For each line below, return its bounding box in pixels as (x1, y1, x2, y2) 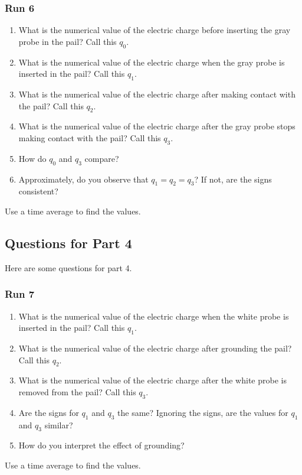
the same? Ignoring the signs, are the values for (117, 406, 288, 418)
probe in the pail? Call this (18, 35, 117, 47)
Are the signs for (18, 406, 79, 418)
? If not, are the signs (194, 173, 272, 185)
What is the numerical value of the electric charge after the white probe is (18, 374, 287, 386)
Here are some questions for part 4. (5, 261, 132, 274)
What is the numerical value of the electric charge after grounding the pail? (18, 341, 292, 354)
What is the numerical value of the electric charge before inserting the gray (18, 24, 291, 36)
